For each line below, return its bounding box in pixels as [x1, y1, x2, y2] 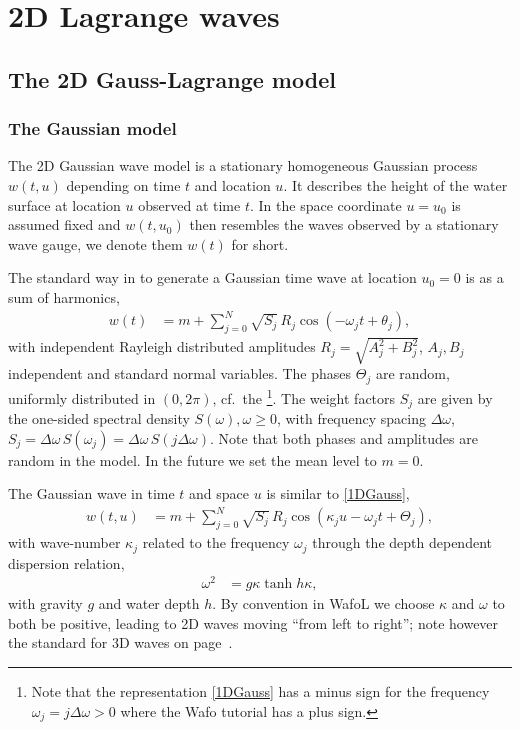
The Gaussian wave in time [8, 483, 175, 504]
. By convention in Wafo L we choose [212, 593, 435, 614]
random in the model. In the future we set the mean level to [8, 449, 377, 470]
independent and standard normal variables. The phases [8, 363, 352, 384]
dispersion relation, [8, 552, 125, 573]
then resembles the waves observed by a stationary [189, 214, 499, 235]
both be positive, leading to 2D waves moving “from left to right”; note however [8, 612, 499, 633]
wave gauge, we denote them [8, 233, 183, 254]
